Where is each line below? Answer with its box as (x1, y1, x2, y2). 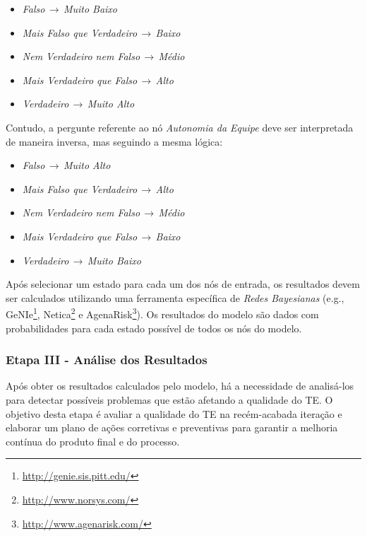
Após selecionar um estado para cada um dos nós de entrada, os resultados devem (6, 276, 360, 291)
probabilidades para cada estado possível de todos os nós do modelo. (6, 320, 302, 335)
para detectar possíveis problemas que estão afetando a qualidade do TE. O (6, 392, 333, 407)
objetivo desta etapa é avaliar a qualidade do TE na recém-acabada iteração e (6, 406, 342, 421)
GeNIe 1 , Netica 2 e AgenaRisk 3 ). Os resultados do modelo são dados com (6, 305, 319, 321)
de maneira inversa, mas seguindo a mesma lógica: (6, 134, 223, 148)
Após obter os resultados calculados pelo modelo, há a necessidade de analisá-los (6, 378, 354, 393)
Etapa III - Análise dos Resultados (6, 351, 207, 368)
